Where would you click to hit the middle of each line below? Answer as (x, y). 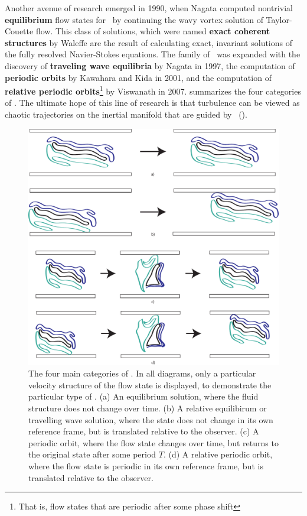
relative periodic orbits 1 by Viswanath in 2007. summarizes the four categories (153, 90)
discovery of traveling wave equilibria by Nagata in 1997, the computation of (150, 65)
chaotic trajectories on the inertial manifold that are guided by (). (126, 114)
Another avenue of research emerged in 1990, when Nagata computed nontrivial (149, 8)
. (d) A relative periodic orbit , (218, 454)
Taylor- (279, 19)
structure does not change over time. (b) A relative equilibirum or (148, 408)
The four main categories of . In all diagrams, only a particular (142, 373)
